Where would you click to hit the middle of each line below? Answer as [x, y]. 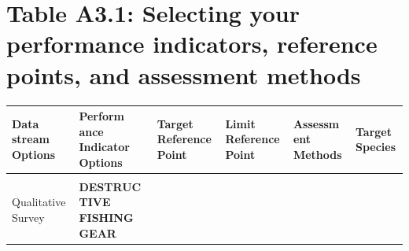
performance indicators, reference [192, 44]
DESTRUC [110, 186]
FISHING [106, 218]
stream [31, 139]
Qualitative [39, 202]
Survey [28, 218]
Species [376, 147]
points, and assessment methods [184, 74]
